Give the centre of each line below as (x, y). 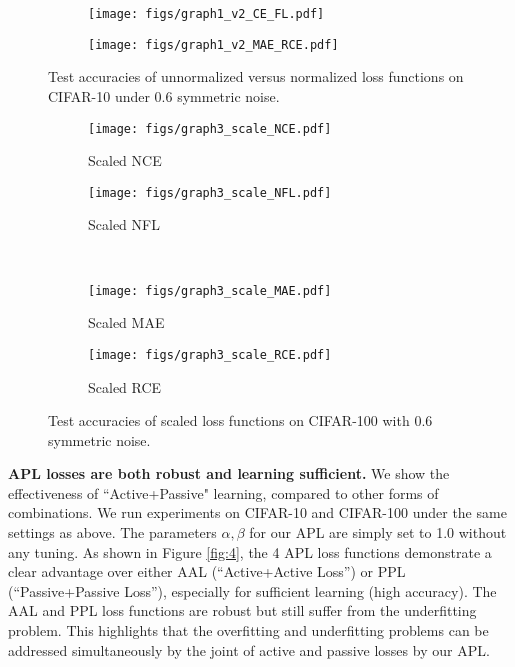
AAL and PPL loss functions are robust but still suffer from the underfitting (242, 610)
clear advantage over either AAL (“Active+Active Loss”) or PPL (207, 571)
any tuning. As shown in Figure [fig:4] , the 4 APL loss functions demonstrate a (250, 551)
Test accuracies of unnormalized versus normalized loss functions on (256, 76)
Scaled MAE (126, 322)
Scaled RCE (125, 386)
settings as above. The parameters (112, 532)
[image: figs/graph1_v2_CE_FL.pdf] (206, 14)
